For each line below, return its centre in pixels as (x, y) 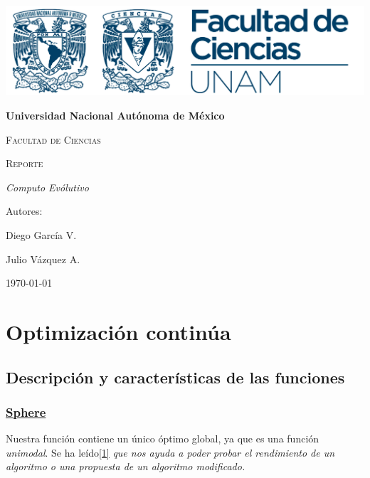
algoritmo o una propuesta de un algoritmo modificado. (126, 466)
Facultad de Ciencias (53, 139)
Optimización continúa (118, 332)
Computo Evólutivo (47, 187)
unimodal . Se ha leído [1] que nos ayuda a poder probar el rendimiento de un (170, 452)
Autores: (24, 211)
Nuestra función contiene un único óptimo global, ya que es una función (163, 439)
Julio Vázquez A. (43, 259)
